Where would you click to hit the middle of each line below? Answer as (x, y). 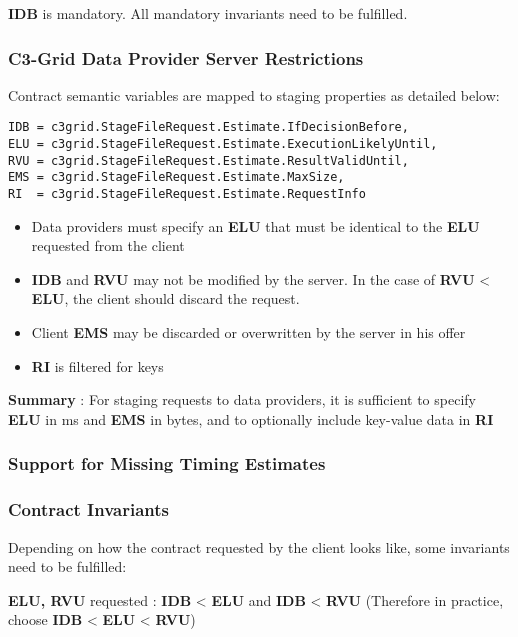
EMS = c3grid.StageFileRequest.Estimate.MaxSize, (176, 177)
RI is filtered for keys (97, 365)
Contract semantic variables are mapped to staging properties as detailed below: (254, 94)
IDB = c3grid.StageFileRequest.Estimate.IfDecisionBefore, (208, 127)
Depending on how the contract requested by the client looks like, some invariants (259, 546)
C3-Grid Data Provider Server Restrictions (186, 57)
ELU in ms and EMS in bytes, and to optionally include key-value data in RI (251, 418)
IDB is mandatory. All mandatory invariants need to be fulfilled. (208, 13)
